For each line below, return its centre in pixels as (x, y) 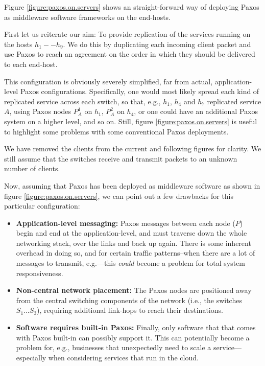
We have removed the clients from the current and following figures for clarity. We (133, 148)
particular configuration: (42, 206)
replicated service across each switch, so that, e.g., (82, 101)
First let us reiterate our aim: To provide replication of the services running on (127, 34)
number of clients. (32, 168)
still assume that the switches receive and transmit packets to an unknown (121, 158)
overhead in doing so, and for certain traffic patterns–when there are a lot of (136, 253)
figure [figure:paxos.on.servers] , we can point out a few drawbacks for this (119, 196)
